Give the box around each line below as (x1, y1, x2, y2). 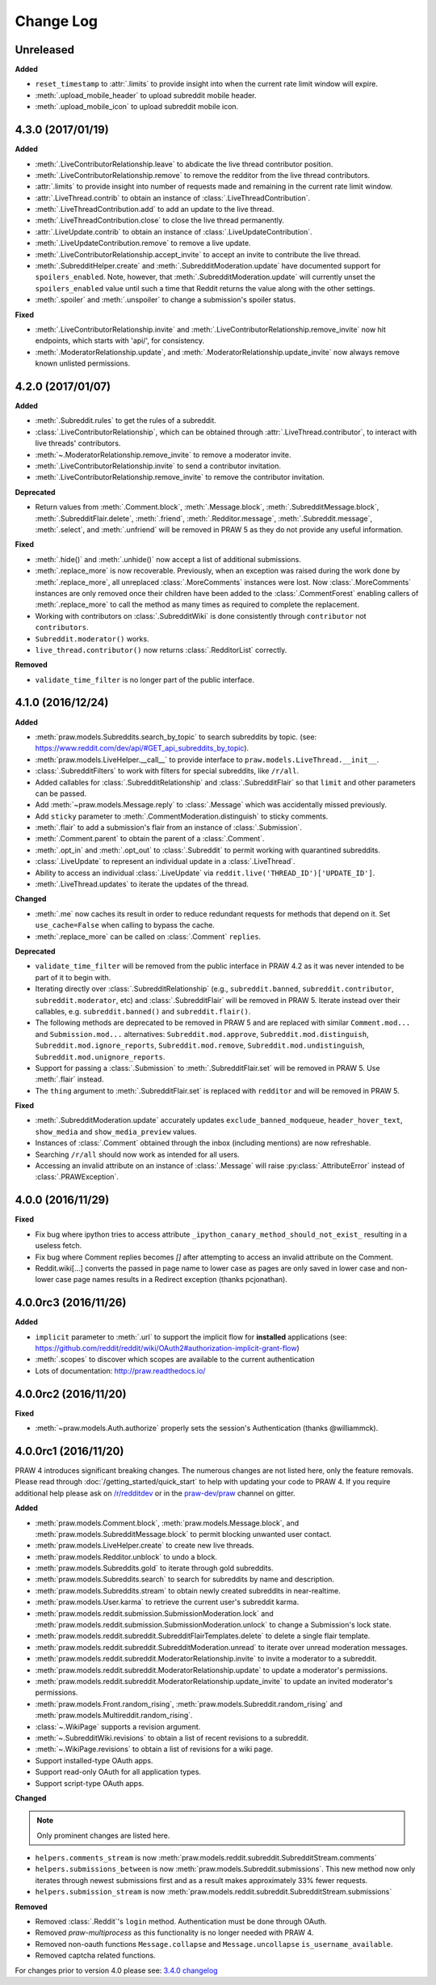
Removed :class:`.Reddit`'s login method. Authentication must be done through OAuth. (35, 1917, 327, 1927)
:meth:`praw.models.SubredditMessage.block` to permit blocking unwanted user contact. (35, 1529, 332, 1538)
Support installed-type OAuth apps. (35, 1755, 153, 1765)
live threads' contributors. (35, 438, 121, 448)
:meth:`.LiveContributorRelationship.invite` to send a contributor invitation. (35, 461, 282, 471)
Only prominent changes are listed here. (36, 1831, 170, 1840)
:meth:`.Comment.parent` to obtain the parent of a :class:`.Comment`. (35, 834, 265, 844)
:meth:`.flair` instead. (35, 1074, 104, 1084)
